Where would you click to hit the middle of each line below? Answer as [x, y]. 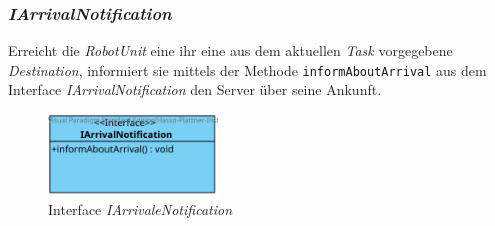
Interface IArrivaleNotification [140, 209]
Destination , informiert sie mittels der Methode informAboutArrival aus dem [247, 69]
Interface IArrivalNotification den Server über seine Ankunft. [195, 89]
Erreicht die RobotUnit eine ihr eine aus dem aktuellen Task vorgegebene [230, 50]
